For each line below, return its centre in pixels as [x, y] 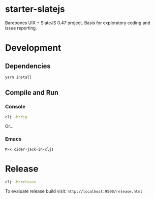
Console [15, 107]
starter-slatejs [35, 9]
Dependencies [28, 66]
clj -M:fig [16, 117]
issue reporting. [21, 28]
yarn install [18, 77]
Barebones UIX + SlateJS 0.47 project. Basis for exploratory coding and [78, 23]
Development [33, 48]
